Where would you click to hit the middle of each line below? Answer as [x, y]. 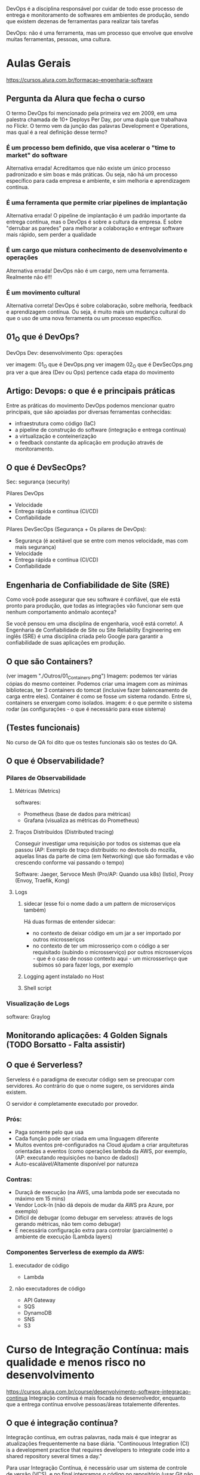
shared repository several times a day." [54, 1456]
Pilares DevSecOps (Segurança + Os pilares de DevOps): [76, 529]
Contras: [19, 1179]
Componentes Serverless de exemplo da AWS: [75, 1252]
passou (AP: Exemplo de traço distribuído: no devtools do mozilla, [96, 850]
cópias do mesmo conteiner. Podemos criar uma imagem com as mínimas [97, 683]
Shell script [38, 988]
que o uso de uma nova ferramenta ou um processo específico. [84, 318]
